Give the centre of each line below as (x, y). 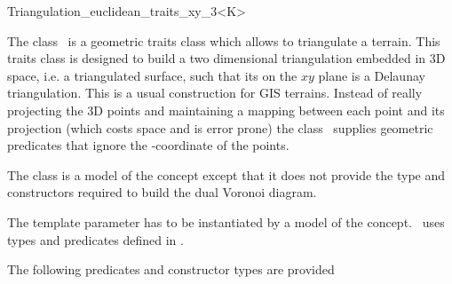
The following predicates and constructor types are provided (171, 269)
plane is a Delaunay (372, 75)
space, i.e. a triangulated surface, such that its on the (152, 75)
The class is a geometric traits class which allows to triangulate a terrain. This (224, 40)
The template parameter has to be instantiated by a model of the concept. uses (226, 221)
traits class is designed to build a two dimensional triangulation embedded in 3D (226, 58)
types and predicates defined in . (95, 239)
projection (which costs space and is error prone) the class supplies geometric (220, 127)
